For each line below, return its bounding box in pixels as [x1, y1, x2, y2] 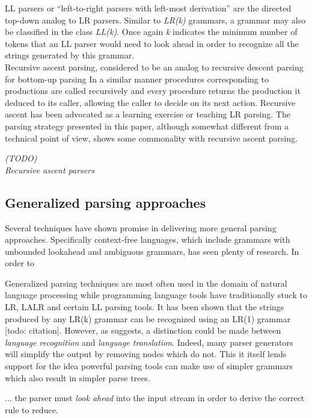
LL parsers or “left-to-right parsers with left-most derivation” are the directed [5, 2, 292, 14]
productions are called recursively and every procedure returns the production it [5, 84, 301, 97]
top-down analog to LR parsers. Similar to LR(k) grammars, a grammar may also [5, 13, 306, 26]
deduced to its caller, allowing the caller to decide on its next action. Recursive [5, 96, 296, 108]
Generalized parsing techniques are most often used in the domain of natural [5, 276, 287, 289]
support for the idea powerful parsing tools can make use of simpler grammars [5, 360, 293, 372]
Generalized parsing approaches [5, 193, 206, 211]
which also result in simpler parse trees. [5, 371, 151, 384]
